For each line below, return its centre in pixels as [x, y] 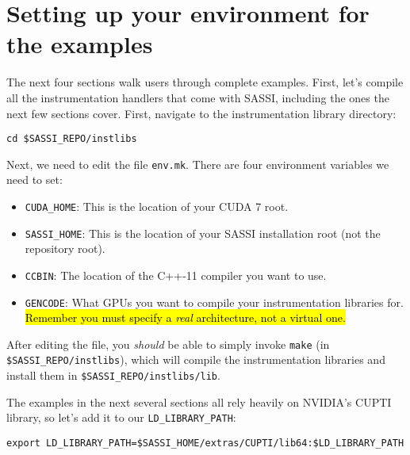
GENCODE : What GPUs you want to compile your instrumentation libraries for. [214, 302]
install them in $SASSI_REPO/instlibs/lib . [113, 375]
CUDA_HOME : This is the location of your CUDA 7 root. [157, 206]
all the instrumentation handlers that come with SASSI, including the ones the [198, 97]
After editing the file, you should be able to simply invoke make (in [168, 344]
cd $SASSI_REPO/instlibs [72, 139]
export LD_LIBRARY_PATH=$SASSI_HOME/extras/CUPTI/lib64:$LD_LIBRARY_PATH [205, 444]
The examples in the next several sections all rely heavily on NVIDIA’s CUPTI [199, 401]
